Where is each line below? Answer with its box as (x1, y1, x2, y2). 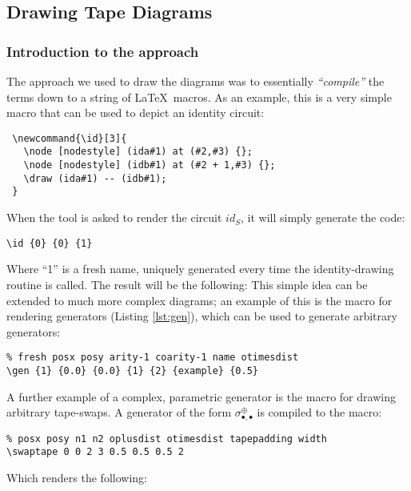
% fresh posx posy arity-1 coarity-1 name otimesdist (6, 352, 299, 364)
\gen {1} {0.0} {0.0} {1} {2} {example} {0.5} (6, 364, 258, 376)
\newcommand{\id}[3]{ (12, 132, 127, 144)
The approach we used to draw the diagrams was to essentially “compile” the (6, 73, 385, 89)
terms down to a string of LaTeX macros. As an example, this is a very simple (6, 88, 392, 105)
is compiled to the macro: (257, 404, 382, 421)
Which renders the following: (6, 469, 147, 485)
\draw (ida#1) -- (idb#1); (23, 172, 167, 184)
